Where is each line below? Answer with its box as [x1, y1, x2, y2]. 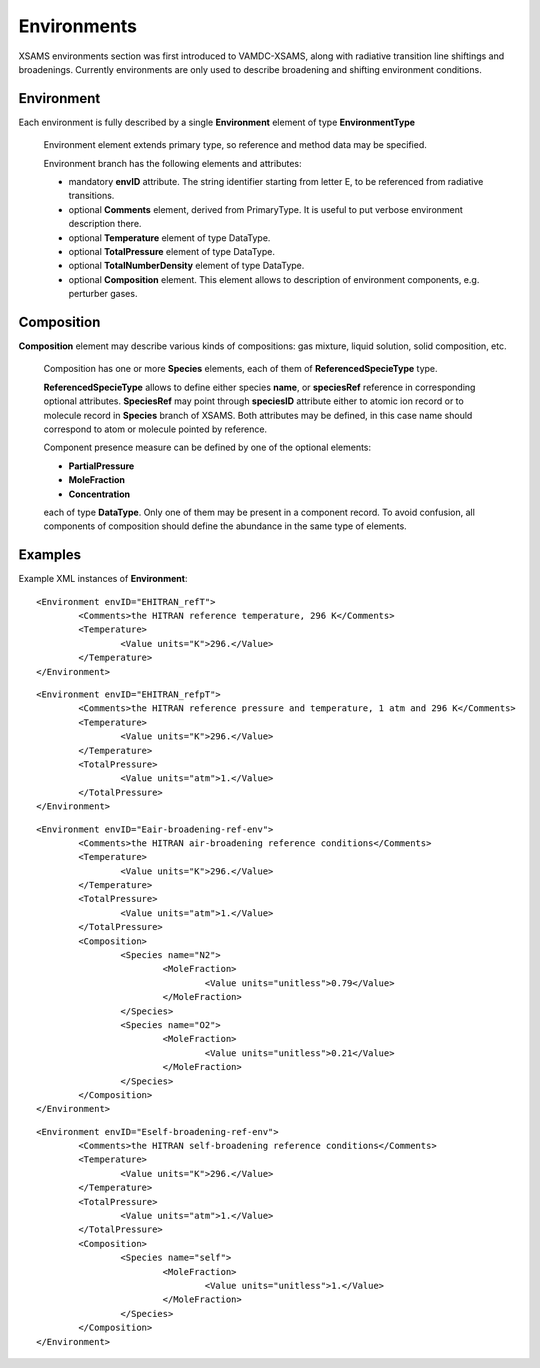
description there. [68, 218, 142, 230]
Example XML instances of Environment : [18, 573, 188, 585]
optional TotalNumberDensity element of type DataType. [68, 260, 305, 272]
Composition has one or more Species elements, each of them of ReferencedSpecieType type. [43, 363, 439, 375]
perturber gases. [68, 288, 138, 300]
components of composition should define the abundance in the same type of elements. [43, 520, 407, 532]
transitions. [68, 190, 115, 202]
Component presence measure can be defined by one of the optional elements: [43, 441, 372, 454]
